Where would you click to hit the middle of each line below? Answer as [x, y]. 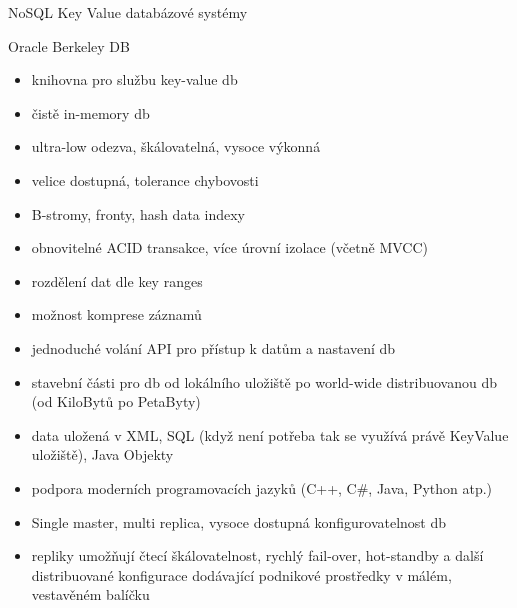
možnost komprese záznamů [116, 314]
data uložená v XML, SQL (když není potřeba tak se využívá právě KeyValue [270, 434]
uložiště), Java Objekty [102, 454]
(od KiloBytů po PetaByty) [116, 401]
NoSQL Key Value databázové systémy [128, 12]
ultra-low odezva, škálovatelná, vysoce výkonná [176, 146]
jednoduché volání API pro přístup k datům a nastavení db [213, 347]
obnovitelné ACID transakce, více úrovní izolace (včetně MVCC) [229, 247]
